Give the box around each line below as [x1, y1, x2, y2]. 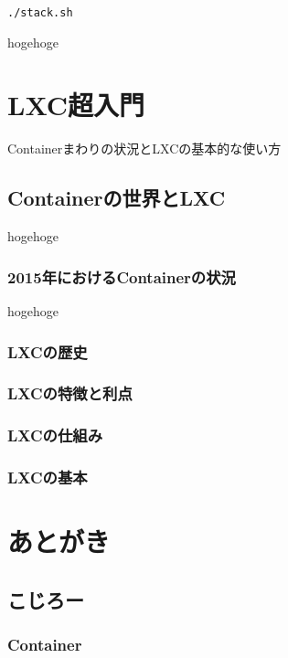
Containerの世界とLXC [7, 184, 226, 212]
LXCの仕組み [7, 424, 103, 447]
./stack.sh [7, 6, 73, 19]
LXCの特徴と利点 [7, 382, 133, 405]
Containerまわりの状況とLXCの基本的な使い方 [7, 139, 282, 158]
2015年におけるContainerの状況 [7, 265, 236, 288]
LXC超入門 [7, 86, 145, 123]
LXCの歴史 [7, 340, 88, 363]
